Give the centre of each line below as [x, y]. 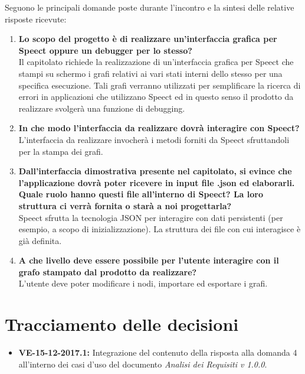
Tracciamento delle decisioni [122, 324]
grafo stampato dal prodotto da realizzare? [108, 271]
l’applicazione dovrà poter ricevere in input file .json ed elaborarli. [157, 182]
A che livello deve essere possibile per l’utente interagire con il [149, 260]
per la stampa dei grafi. [61, 151]
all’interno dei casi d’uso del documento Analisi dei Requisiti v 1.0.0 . [143, 364]
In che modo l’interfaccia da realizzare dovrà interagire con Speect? [159, 128]
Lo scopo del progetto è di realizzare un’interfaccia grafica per [148, 39]
